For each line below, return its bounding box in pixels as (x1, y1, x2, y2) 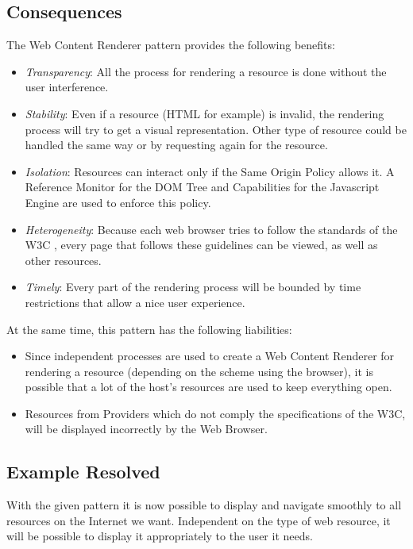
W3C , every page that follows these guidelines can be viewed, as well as (25, 236, 378, 253)
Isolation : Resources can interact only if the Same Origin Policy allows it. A (25, 163, 395, 179)
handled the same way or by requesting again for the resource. (25, 136, 328, 153)
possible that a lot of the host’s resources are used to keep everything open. (25, 378, 392, 395)
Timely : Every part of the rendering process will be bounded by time (25, 278, 361, 295)
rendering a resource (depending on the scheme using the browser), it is (25, 363, 373, 379)
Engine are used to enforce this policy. (25, 194, 211, 210)
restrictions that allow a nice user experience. (25, 294, 245, 310)
